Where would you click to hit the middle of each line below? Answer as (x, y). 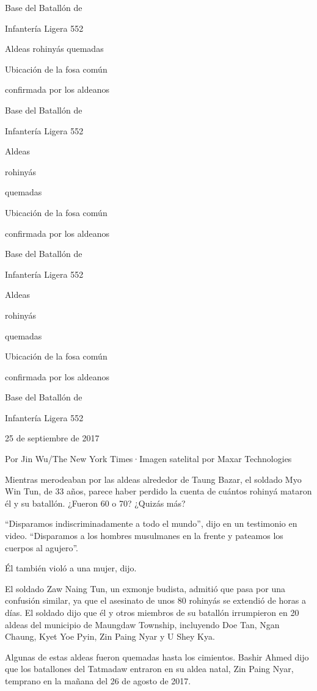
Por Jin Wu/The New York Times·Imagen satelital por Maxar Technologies (148, 459)
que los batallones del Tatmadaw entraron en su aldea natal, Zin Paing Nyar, (149, 669)
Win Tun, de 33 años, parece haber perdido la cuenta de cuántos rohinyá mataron (158, 491)
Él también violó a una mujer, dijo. (71, 568)
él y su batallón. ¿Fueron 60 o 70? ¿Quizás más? (95, 503)
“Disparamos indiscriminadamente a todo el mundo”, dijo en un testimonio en (151, 523)
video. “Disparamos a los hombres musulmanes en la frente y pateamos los (144, 536)
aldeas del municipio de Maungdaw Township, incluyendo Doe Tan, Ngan (142, 624)
